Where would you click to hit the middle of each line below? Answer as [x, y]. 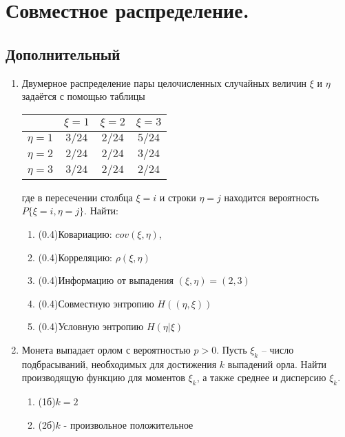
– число [278, 349]
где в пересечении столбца [77, 197]
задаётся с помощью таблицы [83, 96]
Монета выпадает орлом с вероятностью [106, 349]
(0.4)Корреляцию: [75, 257]
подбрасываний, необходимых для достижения [119, 364]
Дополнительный [63, 53]
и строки [178, 197]
